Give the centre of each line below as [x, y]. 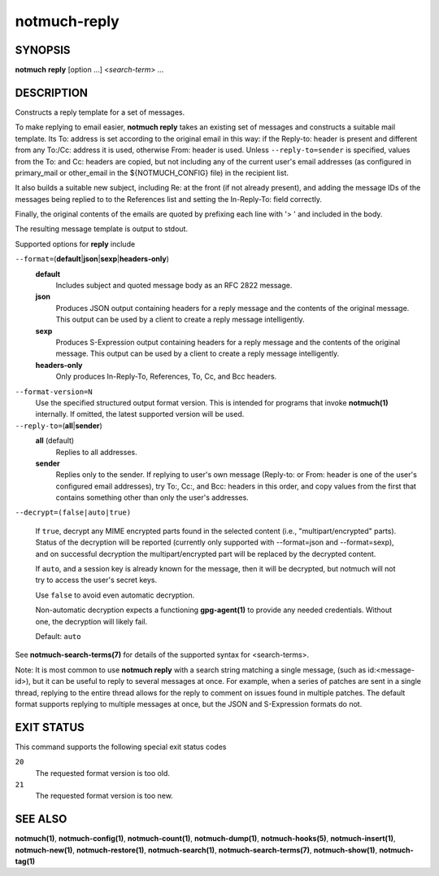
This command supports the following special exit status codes [121, 747]
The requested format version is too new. [104, 796]
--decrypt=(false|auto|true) [73, 512]
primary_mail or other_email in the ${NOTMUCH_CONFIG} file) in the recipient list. [152, 173]
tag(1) [25, 861]
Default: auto [58, 636]
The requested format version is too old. [103, 773]
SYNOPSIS [43, 50]
